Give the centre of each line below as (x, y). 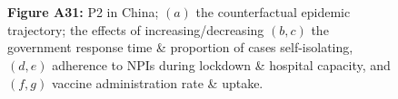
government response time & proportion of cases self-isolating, (180, 47)
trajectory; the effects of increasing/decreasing (136, 29)
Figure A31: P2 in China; (83, 12)
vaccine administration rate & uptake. (157, 82)
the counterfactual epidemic (273, 12)
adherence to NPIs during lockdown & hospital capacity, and (221, 64)
